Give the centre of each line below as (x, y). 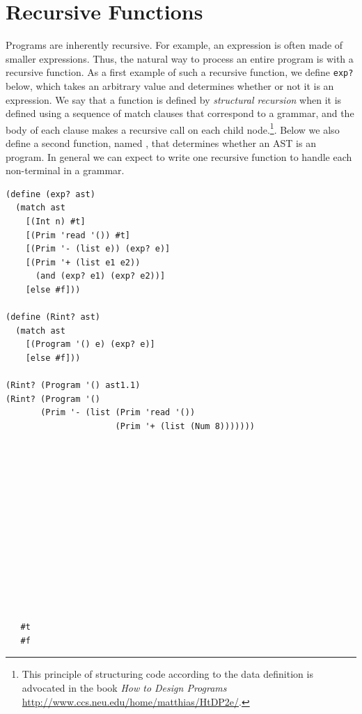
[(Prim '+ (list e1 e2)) (83, 262)
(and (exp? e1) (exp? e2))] (100, 276)
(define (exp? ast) (50, 194)
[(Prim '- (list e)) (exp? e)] (98, 249)
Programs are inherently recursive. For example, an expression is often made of (174, 45)
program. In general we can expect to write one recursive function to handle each (179, 156)
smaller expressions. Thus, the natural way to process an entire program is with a (180, 58)
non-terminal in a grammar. (65, 170)
